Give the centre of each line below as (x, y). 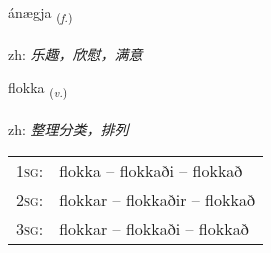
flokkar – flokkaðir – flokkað (157, 199)
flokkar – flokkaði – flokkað (154, 228)
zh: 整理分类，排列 (68, 129)
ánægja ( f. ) (40, 13)
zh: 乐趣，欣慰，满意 (75, 53)
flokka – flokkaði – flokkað (151, 170)
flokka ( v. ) (38, 89)
